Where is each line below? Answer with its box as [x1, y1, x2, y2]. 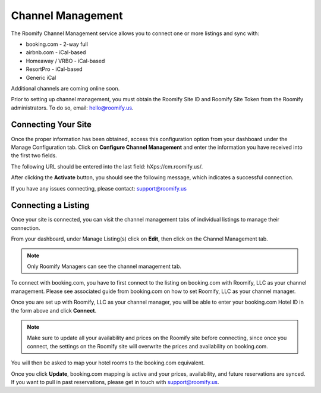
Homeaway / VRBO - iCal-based [26, 57, 105, 64]
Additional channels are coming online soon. [11, 85, 120, 92]
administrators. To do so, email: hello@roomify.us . [11, 104, 134, 111]
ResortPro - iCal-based [26, 65, 83, 73]
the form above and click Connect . [11, 307, 97, 314]
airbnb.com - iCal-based [26, 49, 86, 56]
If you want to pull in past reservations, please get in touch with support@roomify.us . [11, 378, 219, 385]
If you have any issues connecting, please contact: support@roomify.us [11, 185, 187, 192]
